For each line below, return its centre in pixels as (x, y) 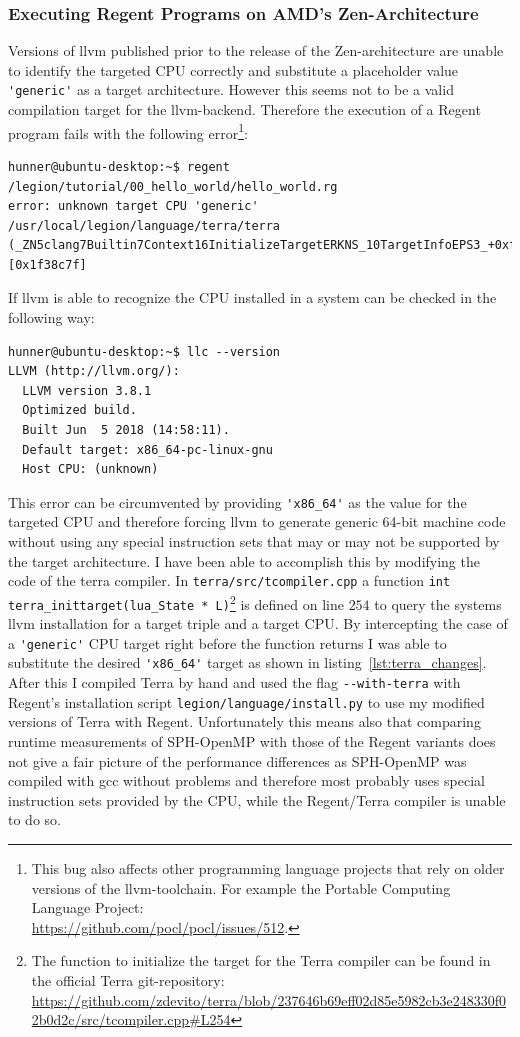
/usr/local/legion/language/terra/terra (144, 225)
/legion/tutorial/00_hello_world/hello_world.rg (173, 186)
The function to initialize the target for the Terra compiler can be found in (261, 960)
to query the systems (438, 603)
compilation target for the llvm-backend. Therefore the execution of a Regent (244, 109)
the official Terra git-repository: (128, 979)
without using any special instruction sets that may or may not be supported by (254, 541)
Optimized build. (79, 410)
